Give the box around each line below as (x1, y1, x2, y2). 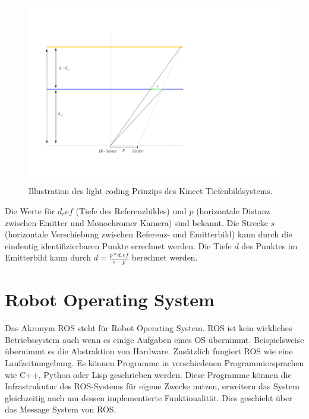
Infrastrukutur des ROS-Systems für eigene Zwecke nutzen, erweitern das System (5, 380, 299, 392)
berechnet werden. (131, 251, 198, 264)
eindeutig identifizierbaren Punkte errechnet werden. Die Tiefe (5, 239, 232, 252)
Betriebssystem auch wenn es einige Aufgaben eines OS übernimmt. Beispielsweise (5, 333, 304, 345)
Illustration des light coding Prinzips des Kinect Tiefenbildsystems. (29, 185, 273, 197)
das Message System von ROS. (5, 403, 116, 415)
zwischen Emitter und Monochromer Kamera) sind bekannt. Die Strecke (5, 216, 268, 228)
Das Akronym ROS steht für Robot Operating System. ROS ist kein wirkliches (5, 322, 292, 334)
